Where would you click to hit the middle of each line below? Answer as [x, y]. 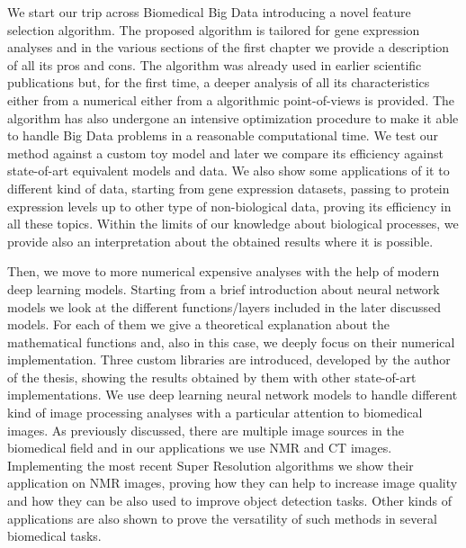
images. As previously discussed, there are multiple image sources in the [206, 430]
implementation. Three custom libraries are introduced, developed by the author [229, 359]
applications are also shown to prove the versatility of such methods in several [222, 518]
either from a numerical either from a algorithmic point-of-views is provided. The [231, 99]
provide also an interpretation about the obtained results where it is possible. [220, 241]
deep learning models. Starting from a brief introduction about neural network [224, 288]
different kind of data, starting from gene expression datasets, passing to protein [229, 188]
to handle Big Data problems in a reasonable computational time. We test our [223, 135]
